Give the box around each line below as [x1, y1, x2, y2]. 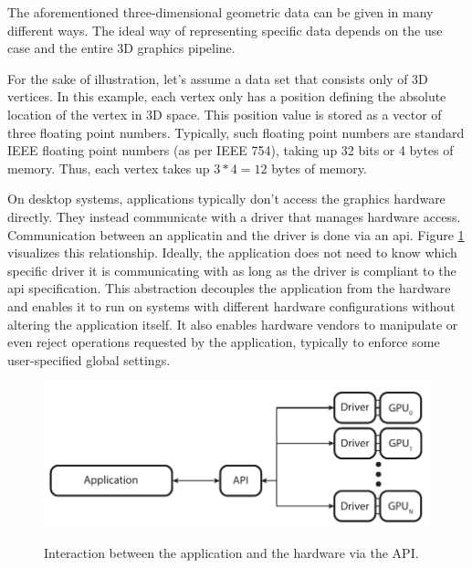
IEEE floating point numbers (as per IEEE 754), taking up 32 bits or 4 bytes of [7, 141, 454, 160]
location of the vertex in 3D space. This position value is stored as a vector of [7, 104, 442, 123]
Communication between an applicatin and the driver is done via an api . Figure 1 [7, 225, 465, 244]
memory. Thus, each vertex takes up [7, 158, 210, 177]
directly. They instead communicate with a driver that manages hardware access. [7, 206, 461, 226]
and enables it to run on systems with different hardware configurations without [7, 296, 456, 315]
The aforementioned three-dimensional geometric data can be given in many [7, 3, 434, 21]
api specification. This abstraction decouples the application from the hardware [7, 279, 451, 298]
